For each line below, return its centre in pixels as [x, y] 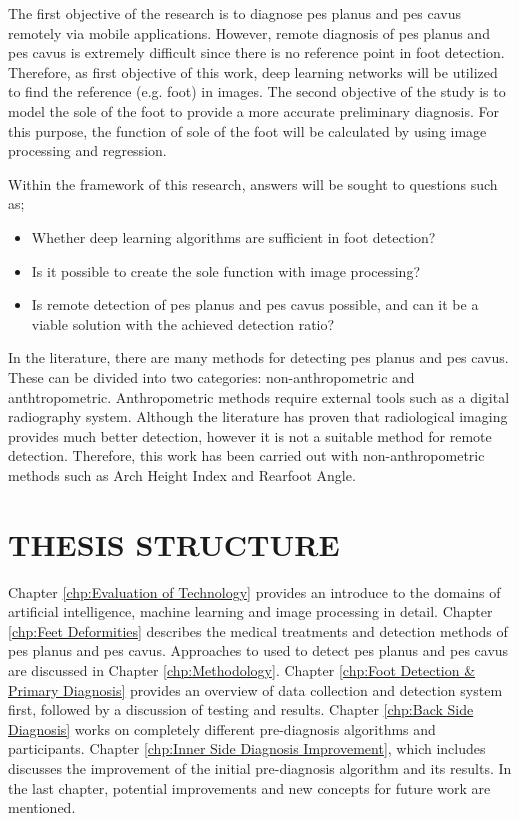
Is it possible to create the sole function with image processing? [226, 270]
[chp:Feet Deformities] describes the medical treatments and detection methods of [258, 630]
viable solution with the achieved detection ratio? [183, 323]
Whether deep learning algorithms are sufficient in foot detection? [233, 236]
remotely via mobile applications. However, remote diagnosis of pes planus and [249, 32]
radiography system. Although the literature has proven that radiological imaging [258, 416]
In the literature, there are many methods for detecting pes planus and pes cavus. [258, 357]
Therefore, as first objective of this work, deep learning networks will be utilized [253, 71]
